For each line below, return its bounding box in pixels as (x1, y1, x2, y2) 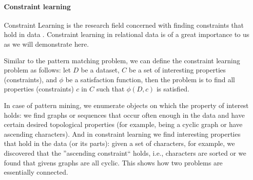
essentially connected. (4, 167, 68, 177)
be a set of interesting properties (129, 65, 226, 75)
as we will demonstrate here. (4, 38, 89, 49)
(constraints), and (4, 74, 57, 84)
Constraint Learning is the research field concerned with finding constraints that (4, 19, 244, 30)
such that (96, 84, 125, 94)
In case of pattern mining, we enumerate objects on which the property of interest (4, 100, 249, 110)
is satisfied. (156, 84, 190, 94)
